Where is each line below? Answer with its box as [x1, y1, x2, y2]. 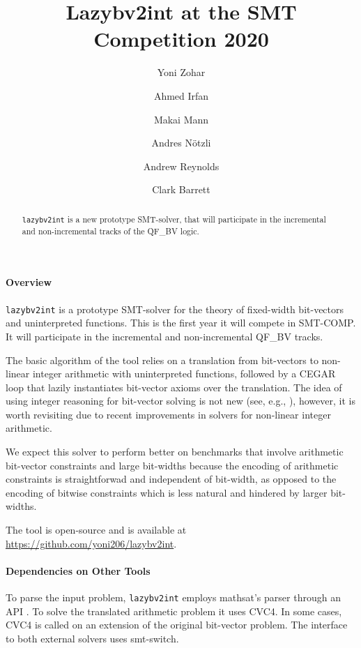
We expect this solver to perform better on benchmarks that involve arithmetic [6, 444, 344, 459]
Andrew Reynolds [143, 158, 220, 173]
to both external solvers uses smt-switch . [6, 631, 179, 645]
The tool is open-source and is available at [6, 522, 187, 537]
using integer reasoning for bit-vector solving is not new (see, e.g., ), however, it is [6, 393, 355, 408]
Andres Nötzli [151, 135, 211, 150]
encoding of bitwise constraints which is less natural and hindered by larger [6, 485, 328, 499]
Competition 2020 [93, 24, 269, 53]
